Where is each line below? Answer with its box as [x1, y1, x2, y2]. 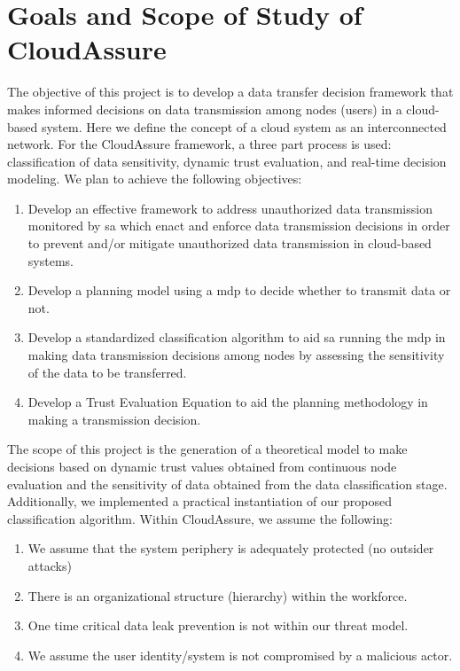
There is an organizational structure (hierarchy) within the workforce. [27, 586, 408, 605]
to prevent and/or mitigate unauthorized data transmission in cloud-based [27, 234, 432, 253]
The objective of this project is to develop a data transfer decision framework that [7, 82, 454, 101]
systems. [27, 251, 74, 269]
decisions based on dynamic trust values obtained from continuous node [7, 457, 397, 475]
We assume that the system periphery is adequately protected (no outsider [27, 539, 434, 558]
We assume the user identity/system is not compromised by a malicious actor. [27, 645, 453, 664]
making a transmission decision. [27, 410, 201, 428]
